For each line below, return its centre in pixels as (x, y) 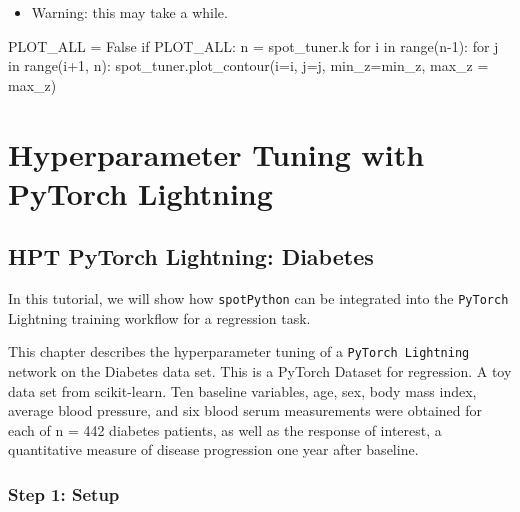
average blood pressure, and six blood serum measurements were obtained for (245, 410)
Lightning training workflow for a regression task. (159, 317)
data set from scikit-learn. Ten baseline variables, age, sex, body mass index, (242, 390)
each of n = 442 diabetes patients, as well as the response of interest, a (225, 429)
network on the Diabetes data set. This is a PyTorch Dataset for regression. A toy (260, 371)
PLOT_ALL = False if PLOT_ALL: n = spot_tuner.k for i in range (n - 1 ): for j (253, 45)
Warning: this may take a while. (129, 12)
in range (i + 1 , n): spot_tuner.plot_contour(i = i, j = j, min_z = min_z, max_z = (248, 65)
